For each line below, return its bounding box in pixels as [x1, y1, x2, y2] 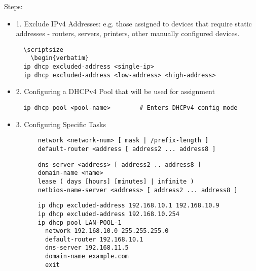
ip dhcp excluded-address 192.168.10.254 [38, 210, 179, 218]
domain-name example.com [45, 253, 129, 260]
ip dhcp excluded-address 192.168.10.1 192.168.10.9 [38, 202, 220, 209]
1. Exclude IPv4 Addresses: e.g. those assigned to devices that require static [16, 18, 252, 28]
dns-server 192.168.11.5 [45, 244, 129, 252]
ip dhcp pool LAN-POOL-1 [38, 219, 122, 226]
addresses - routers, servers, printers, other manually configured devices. [16, 28, 240, 39]
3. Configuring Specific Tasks [16, 118, 106, 129]
